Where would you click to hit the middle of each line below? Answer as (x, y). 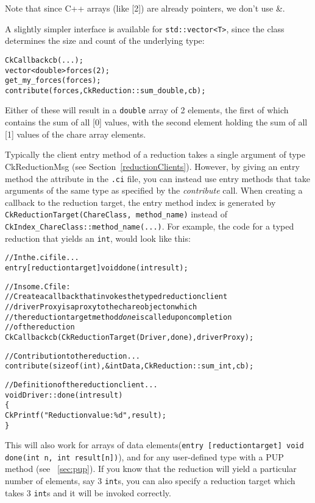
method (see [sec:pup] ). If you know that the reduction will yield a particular (151, 469)
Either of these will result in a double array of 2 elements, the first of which (147, 110)
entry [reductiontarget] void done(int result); (97, 268)
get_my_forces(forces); (53, 81)
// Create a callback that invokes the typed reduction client (116, 297)
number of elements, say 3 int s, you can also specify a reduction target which (150, 481)
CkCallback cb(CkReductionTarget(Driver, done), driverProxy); (129, 337)
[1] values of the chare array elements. (76, 134)
